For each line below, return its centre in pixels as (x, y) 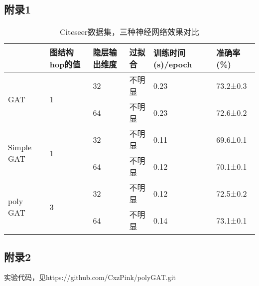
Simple (20, 147)
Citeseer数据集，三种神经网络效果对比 (129, 32)
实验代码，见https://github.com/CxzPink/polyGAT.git (90, 277)
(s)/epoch (173, 64)
